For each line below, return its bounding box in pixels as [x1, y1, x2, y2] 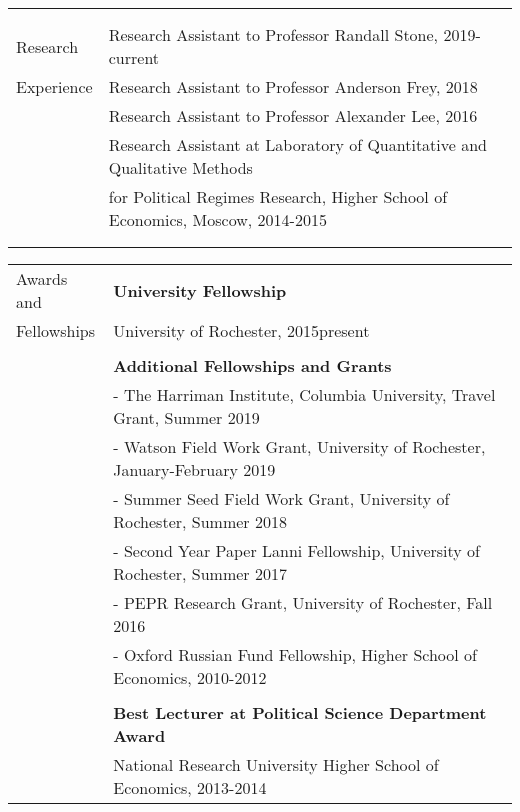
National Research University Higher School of [113, 753, 439, 776]
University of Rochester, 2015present [113, 319, 370, 342]
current [108, 46, 160, 69]
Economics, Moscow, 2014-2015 [108, 208, 327, 231]
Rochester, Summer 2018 [113, 510, 287, 533]
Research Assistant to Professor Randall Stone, [108, 23, 439, 46]
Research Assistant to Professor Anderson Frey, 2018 [108, 75, 478, 98]
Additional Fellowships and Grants [113, 354, 392, 377]
